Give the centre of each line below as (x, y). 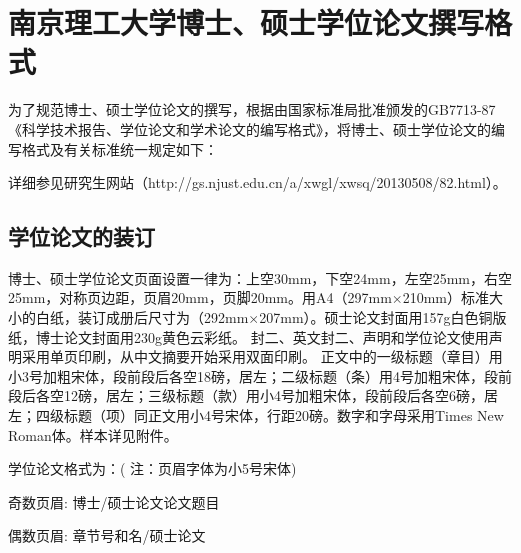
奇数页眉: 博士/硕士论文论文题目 (114, 501)
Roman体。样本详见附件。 (93, 434)
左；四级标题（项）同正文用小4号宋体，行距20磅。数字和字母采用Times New (256, 415)
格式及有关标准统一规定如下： (119, 148)
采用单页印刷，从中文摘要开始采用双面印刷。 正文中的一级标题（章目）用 (262, 356)
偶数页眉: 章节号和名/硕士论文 (107, 535)
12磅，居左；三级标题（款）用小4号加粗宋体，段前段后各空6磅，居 (280, 395)
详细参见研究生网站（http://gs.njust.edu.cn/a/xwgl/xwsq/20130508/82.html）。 (257, 182)
